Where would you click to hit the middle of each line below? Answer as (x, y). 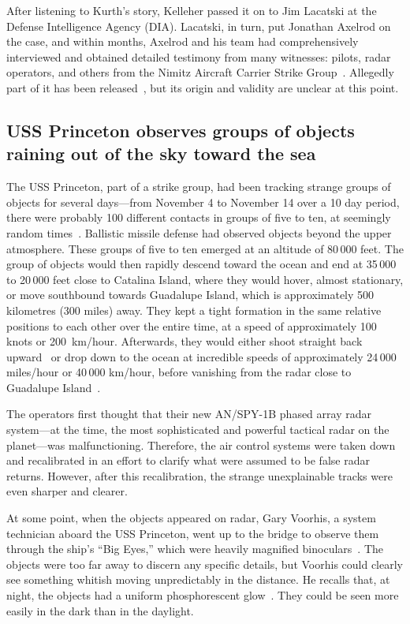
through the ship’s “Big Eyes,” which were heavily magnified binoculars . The (195, 549)
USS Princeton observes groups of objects (181, 130)
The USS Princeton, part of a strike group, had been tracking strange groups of (199, 187)
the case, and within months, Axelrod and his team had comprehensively (183, 41)
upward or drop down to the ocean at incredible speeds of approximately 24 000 (201, 356)
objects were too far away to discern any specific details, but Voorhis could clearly (205, 564)
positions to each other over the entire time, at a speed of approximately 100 (192, 325)
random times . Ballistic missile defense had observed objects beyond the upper (199, 232)
